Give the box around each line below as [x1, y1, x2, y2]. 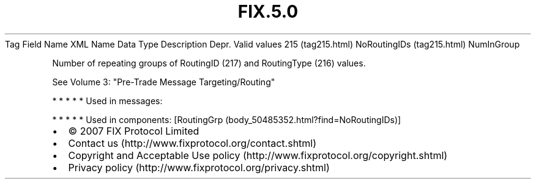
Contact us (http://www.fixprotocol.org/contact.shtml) [68, 136, 317, 149]
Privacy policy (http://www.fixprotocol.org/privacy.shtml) [68, 161, 330, 174]
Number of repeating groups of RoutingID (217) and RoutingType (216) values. [52, 57, 366, 68]
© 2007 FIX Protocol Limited [68, 124, 199, 137]
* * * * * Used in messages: [52, 95, 163, 106]
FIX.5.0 [237, 1, 299, 22]
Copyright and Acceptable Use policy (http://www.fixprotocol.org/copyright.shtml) [68, 149, 448, 161]
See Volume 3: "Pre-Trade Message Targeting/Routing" [52, 76, 275, 87]
